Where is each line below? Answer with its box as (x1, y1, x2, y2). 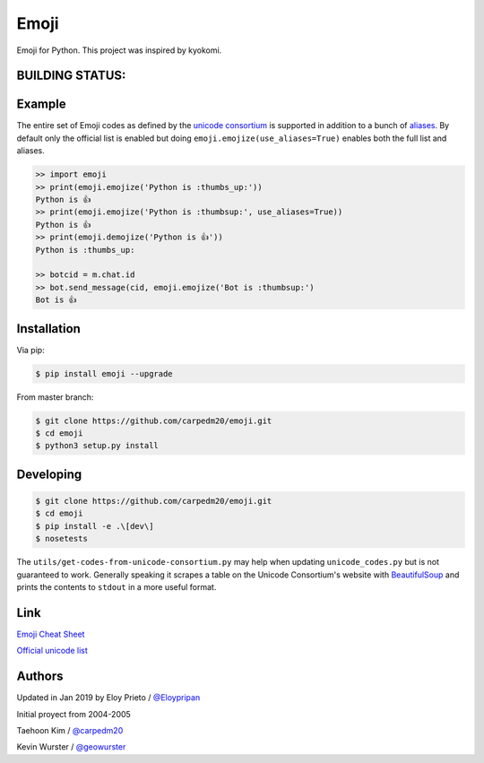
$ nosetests (35, 533, 89, 544)
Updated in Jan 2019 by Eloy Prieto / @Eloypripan (16, 692, 201, 703)
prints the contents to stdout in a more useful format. (16, 581, 217, 592)
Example (16, 97, 66, 112)
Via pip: (16, 344, 45, 355)
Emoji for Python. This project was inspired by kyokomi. (16, 45, 222, 56)
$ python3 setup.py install (35, 440, 159, 451)
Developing (16, 466, 82, 481)
